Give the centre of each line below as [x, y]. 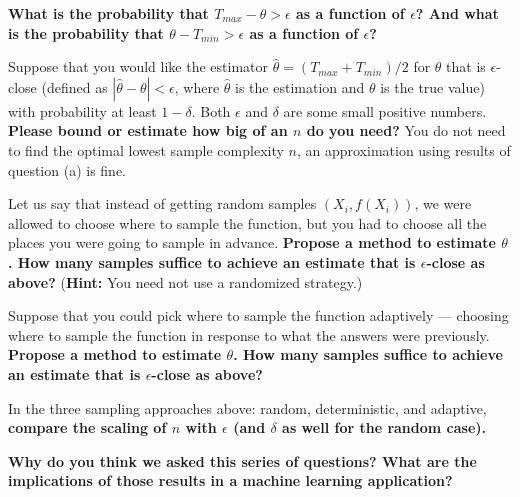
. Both [211, 110]
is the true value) [432, 86]
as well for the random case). [384, 427]
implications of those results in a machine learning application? [230, 480]
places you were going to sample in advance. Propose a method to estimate [252, 242]
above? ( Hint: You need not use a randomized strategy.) [185, 281]
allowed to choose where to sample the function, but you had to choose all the [247, 222]
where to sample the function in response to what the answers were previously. [249, 334]
